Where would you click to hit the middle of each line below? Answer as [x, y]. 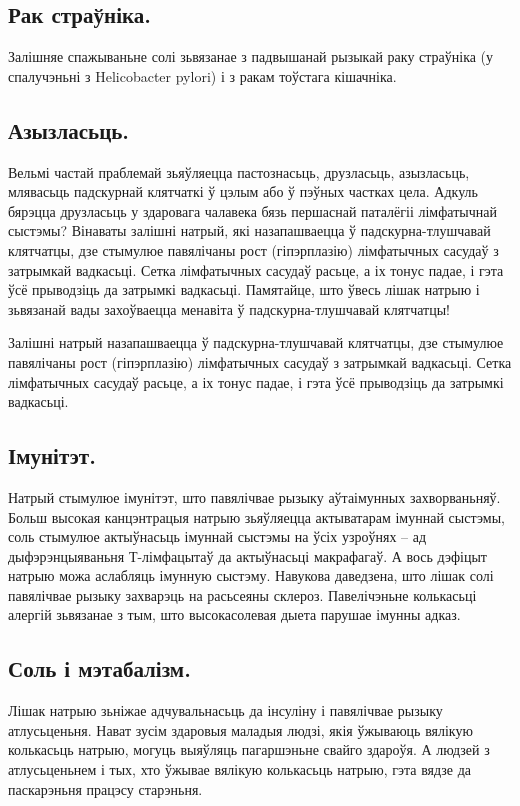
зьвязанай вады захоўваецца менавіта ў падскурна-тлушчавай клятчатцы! [229, 308]
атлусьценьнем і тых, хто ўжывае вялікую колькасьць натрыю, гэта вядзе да [240, 769]
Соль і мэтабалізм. [99, 668]
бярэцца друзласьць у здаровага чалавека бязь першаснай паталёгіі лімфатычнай [252, 210]
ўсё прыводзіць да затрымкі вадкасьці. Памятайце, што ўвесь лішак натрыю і [244, 289]
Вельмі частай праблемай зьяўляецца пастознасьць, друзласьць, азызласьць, [239, 171]
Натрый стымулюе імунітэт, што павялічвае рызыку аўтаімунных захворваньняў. [254, 496]
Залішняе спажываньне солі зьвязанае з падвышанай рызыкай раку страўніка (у [251, 56]
